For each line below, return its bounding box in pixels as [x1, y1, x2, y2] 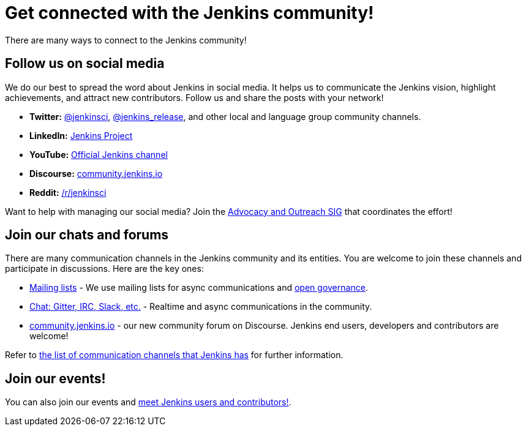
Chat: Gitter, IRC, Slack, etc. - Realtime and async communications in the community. [29, 301, 372, 312]
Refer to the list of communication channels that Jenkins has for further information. [5, 350, 344, 361]
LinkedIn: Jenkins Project [29, 130, 133, 141]
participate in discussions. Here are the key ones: [5, 263, 204, 274]
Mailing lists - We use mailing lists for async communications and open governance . [29, 282, 368, 293]
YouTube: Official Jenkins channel [29, 149, 168, 160]
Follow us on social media [5, 56, 165, 72]
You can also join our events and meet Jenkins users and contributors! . [5, 397, 291, 408]
